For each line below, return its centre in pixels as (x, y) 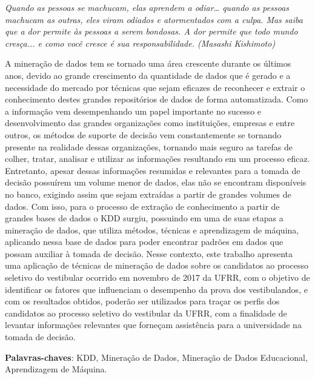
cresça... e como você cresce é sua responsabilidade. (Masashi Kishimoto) (140, 43)
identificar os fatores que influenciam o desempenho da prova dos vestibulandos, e (156, 289)
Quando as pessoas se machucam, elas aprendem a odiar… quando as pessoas (147, 7)
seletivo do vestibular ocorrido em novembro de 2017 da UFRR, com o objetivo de (157, 277)
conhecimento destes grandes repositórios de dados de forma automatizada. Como (157, 99)
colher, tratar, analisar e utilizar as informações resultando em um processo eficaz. (157, 159)
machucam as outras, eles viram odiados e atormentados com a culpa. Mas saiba (154, 19)
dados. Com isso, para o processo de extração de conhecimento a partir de (142, 206)
